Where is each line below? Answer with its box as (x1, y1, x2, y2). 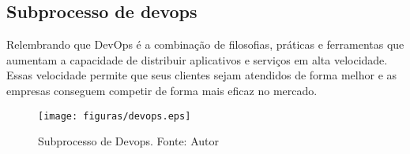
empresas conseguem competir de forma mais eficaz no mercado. (6, 82, 318, 98)
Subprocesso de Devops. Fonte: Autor (38, 133, 219, 149)
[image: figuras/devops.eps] (38, 110, 191, 122)
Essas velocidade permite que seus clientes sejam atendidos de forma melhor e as (6, 67, 397, 83)
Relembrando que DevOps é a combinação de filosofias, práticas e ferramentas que (6, 36, 404, 53)
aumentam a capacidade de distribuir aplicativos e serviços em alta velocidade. (6, 51, 388, 68)
